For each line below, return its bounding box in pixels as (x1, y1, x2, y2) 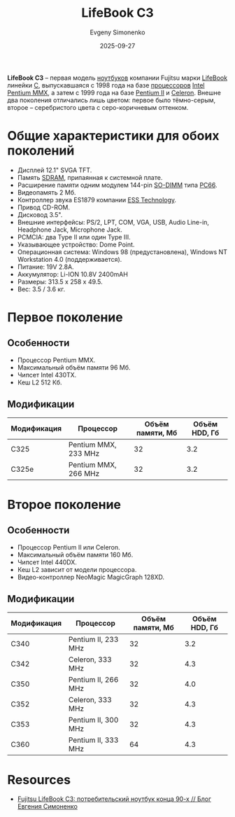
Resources (7, 771, 71, 788)
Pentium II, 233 (68, 634, 119, 644)
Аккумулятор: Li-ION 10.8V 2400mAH (17, 270, 128, 278)
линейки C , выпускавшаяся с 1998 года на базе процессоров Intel (7, 81, 205, 89)
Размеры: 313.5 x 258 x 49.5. (17, 277, 103, 286)
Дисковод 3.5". (17, 210, 63, 218)
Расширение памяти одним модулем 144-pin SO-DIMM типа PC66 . (17, 181, 218, 189)
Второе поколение (7, 496, 121, 512)
